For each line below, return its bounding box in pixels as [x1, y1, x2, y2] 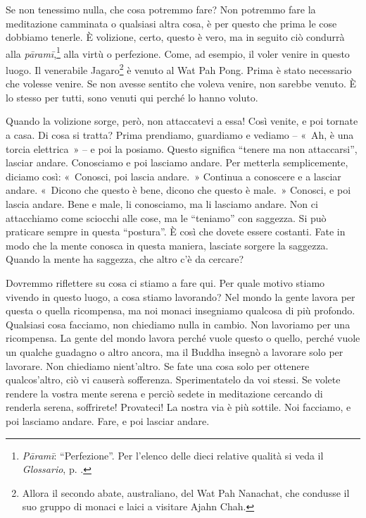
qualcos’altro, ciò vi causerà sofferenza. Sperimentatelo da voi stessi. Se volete [6, 372, 341, 387]
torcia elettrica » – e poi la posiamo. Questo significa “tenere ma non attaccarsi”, [6, 141, 358, 156]
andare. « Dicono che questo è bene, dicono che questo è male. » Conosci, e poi [6, 183, 351, 197]
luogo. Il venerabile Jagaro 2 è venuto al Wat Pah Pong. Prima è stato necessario [6, 61, 352, 77]
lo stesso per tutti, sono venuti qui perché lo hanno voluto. [6, 90, 258, 104]
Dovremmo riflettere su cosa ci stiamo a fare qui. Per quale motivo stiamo [6, 276, 325, 290]
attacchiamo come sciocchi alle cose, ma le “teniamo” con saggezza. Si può [6, 210, 327, 225]
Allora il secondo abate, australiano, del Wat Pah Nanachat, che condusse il [22, 485, 350, 500]
